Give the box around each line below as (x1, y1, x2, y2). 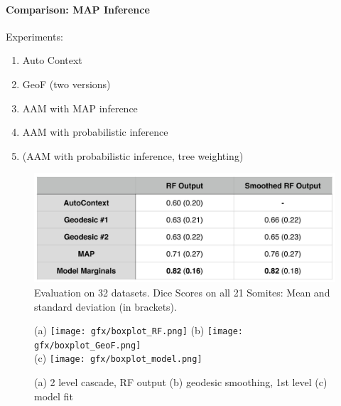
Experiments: (6, 28, 63, 43)
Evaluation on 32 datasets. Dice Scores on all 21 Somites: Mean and (34, 284, 330, 299)
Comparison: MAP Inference (6, 1, 150, 16)
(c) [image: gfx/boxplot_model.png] (34, 351, 202, 365)
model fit (34, 388, 73, 403)
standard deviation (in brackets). (34, 299, 177, 314)
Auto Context (22, 53, 82, 68)
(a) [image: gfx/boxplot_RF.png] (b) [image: (34, 323, 243, 338)
